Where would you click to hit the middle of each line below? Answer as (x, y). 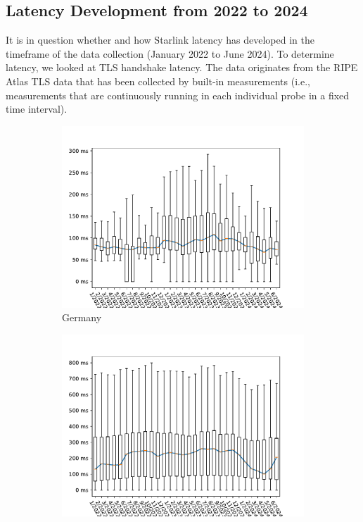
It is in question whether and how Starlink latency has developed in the (160, 40)
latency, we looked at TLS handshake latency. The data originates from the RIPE (182, 67)
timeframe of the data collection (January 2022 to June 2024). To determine (170, 53)
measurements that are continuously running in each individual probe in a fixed (178, 95)
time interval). (37, 109)
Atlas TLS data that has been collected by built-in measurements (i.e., (158, 81)
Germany (82, 317)
